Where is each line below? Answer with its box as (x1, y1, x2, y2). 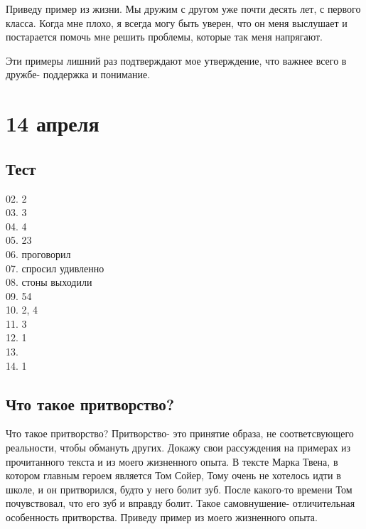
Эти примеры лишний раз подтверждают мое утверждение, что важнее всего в (6, 53, 347, 68)
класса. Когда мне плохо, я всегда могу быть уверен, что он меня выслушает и (6, 15, 348, 30)
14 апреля (6, 109, 99, 138)
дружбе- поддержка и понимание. (6, 67, 151, 82)
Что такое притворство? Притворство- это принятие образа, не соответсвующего (6, 426, 354, 441)
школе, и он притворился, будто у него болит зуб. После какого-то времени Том (6, 481, 352, 496)
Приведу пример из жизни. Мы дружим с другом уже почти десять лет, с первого (6, 1, 361, 16)
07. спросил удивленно (6, 260, 104, 275)
